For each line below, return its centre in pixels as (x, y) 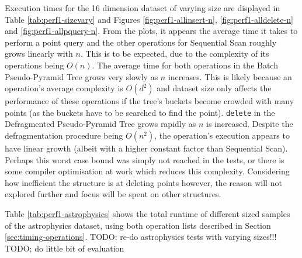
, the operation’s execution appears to (222, 135)
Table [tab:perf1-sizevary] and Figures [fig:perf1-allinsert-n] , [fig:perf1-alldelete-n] (149, 19)
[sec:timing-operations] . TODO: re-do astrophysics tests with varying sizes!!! (141, 237)
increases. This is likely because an (230, 76)
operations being (34, 65)
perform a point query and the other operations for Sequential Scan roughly (141, 42)
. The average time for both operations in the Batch (185, 65)
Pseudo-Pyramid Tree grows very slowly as (81, 76)
